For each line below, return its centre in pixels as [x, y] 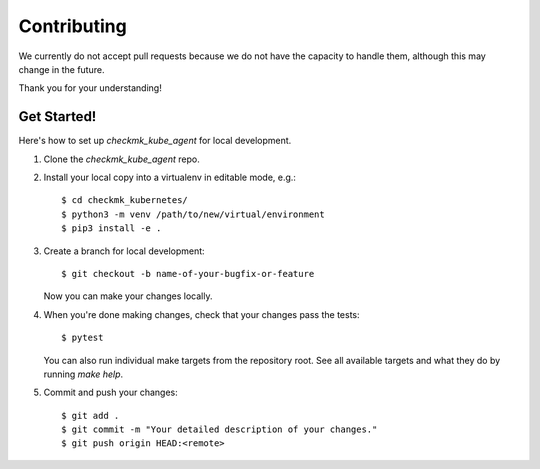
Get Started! [57, 116]
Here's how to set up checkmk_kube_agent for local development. [155, 141]
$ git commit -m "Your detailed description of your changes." [219, 429]
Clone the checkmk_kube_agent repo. [121, 159]
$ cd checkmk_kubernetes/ [125, 200]
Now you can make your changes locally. [128, 296]
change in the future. [61, 69]
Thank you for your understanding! [90, 88]
